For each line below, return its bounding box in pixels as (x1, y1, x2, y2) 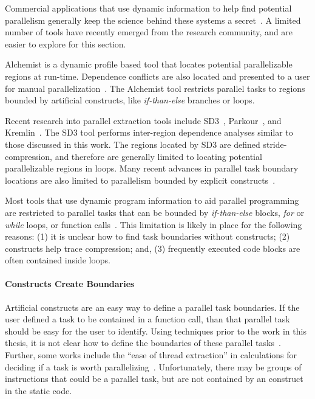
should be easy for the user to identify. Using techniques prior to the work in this (5, 324, 307, 337)
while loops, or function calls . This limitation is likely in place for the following (5, 218, 302, 231)
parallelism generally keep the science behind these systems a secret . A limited (5, 13, 301, 26)
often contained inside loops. (5, 254, 111, 266)
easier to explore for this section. (5, 37, 126, 50)
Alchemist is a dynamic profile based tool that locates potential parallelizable (5, 58, 293, 71)
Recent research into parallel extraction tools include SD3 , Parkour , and (5, 114, 282, 127)
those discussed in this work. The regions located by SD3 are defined (5, 137, 260, 150)
